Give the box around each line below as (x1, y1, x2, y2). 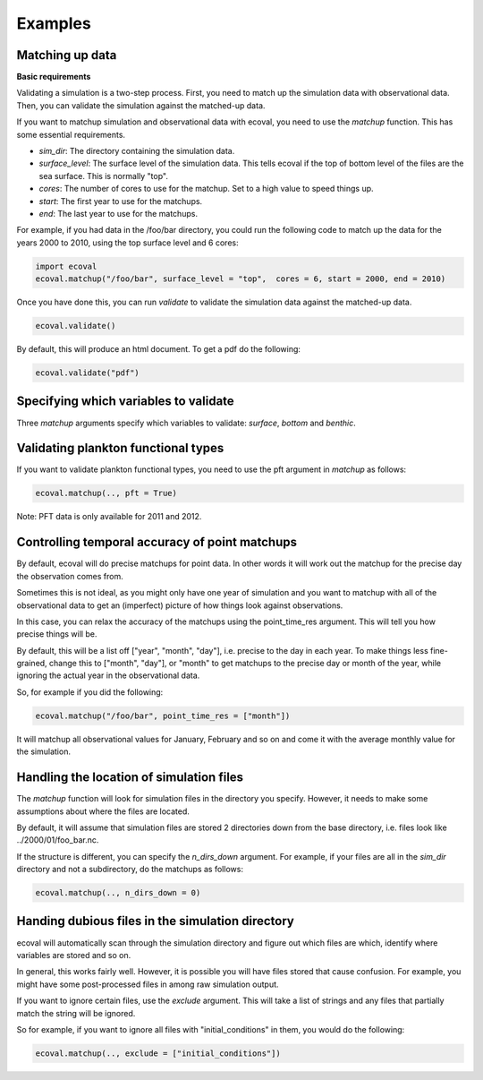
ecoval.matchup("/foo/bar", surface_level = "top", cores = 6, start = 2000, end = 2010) (35, 274, 446, 284)
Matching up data (16, 47, 117, 63)
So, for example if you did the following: (16, 686, 164, 698)
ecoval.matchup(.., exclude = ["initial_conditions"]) (35, 1048, 281, 1059)
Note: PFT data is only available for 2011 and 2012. (16, 511, 202, 522)
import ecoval (35, 261, 97, 271)
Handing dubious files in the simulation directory (16, 913, 294, 929)
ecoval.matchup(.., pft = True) (35, 488, 178, 499)
